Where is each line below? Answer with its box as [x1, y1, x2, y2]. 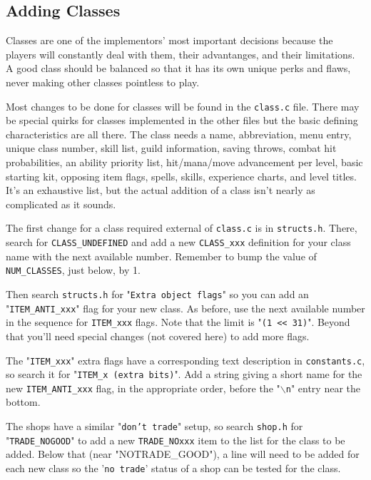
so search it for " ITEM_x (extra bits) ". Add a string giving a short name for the [6, 367, 362, 382]
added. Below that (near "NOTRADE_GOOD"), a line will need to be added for [6, 446, 360, 461]
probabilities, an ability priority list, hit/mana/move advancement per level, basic [6, 155, 363, 170]
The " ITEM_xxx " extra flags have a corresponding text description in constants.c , [6, 352, 365, 367]
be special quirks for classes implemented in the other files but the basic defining [6, 113, 358, 128]
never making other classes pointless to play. [6, 74, 200, 89]
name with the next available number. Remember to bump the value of [6, 248, 317, 263]
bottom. [6, 394, 41, 409]
